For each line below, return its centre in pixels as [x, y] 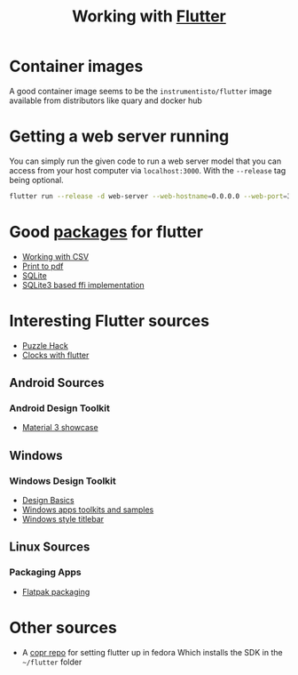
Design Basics [48, 500]
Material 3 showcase [60, 428]
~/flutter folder [52, 662]
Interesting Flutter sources [110, 321]
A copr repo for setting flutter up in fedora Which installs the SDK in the [152, 652]
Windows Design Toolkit [63, 480]
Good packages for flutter [106, 232]
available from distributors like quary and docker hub [106, 100]
